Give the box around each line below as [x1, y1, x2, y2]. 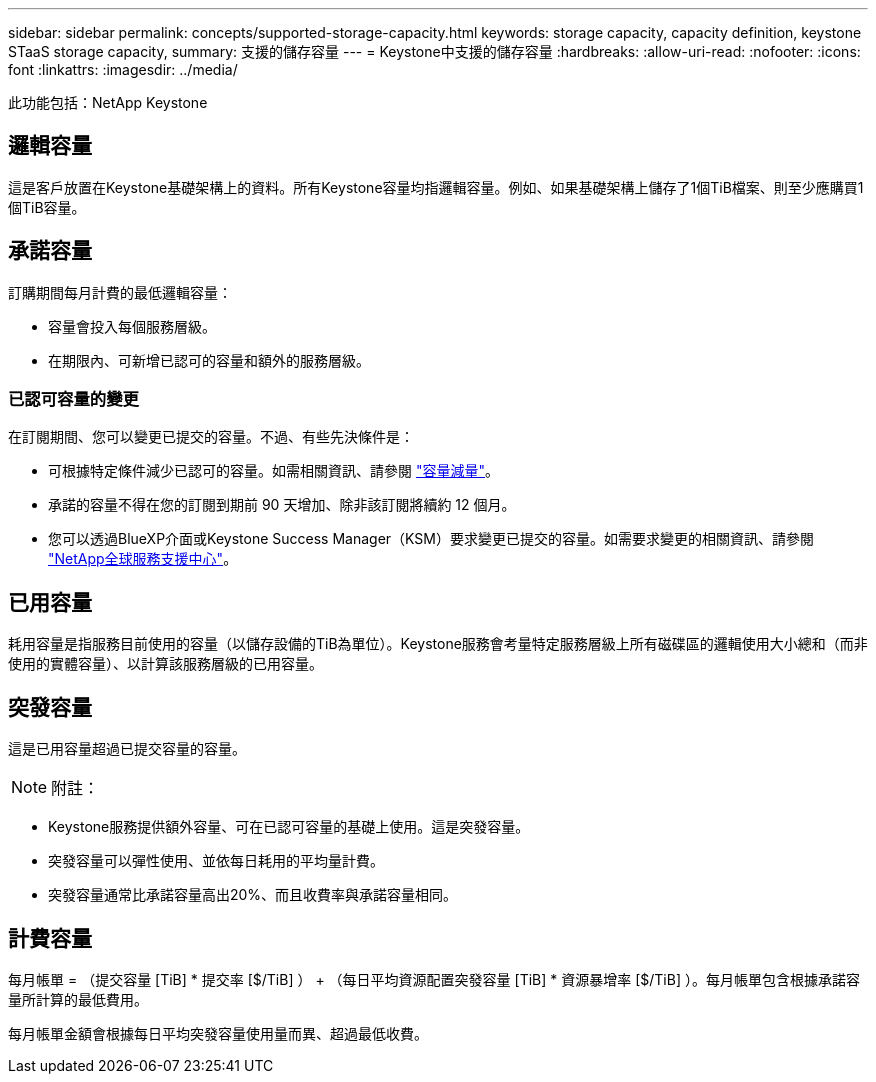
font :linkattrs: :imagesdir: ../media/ [8, 61, 238, 78]
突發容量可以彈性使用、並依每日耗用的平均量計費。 [48, 852, 384, 870]
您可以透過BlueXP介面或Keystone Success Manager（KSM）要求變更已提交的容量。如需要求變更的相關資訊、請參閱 [48, 530, 814, 548]
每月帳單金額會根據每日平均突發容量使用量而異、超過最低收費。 [8, 1024, 428, 1042]
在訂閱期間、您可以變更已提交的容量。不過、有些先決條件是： [8, 428, 414, 446]
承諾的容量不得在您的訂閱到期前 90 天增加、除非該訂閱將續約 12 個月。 [48, 496, 516, 514]
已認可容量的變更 [8, 389, 139, 410]
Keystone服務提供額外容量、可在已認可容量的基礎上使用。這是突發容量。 [48, 818, 530, 836]
